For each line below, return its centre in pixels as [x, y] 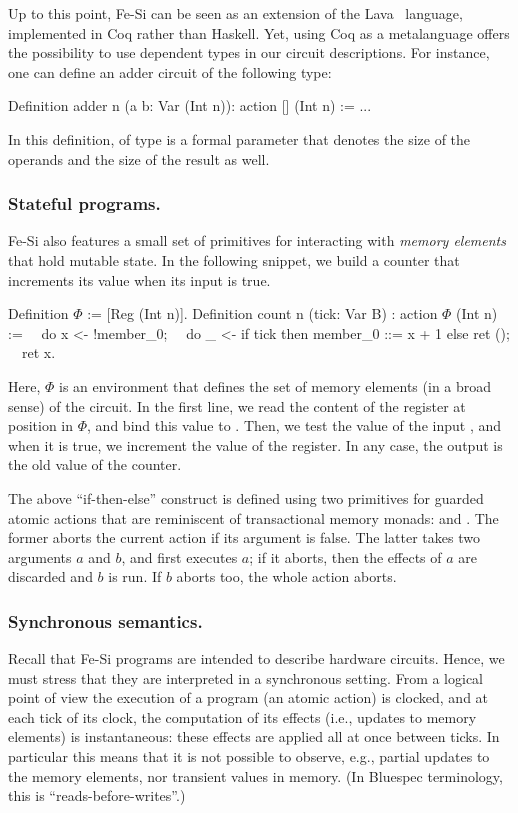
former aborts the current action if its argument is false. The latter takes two [244, 537]
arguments [40, 556]
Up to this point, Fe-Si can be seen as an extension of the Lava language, [235, 13]
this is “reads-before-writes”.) [97, 795]
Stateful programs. [84, 203]
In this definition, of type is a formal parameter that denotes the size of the [239, 138]
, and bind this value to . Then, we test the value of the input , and [294, 425]
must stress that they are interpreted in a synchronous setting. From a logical [246, 677]
